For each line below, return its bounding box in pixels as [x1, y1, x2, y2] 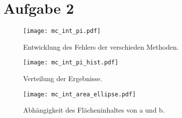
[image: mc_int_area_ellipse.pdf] [23, 90, 136, 98]
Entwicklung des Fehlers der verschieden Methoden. [23, 41, 179, 52]
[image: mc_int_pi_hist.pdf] [23, 59, 119, 66]
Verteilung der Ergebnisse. [23, 73, 102, 84]
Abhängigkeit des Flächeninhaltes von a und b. [23, 105, 165, 115]
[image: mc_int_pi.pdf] [23, 28, 101, 35]
